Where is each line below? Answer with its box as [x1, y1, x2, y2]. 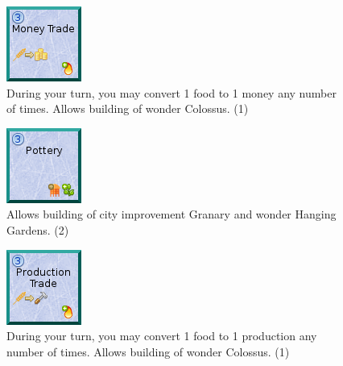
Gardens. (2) [6, 221, 69, 238]
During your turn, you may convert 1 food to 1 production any [6, 327, 317, 344]
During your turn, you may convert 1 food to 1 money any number [6, 84, 337, 101]
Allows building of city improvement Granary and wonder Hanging [6, 206, 337, 223]
